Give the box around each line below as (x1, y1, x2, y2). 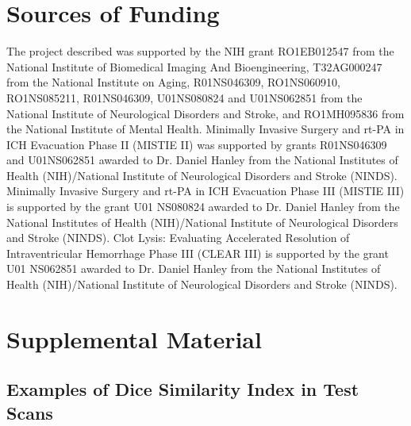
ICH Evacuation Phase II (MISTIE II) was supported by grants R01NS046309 (6, 136, 387, 152)
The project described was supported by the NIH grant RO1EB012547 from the (6, 43, 394, 59)
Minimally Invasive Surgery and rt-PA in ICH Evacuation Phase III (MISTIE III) (6, 182, 405, 199)
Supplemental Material (6, 322, 262, 355)
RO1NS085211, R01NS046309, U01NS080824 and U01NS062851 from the (6, 89, 363, 106)
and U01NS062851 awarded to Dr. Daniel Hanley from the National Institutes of (6, 152, 398, 168)
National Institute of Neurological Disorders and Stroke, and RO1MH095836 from (6, 105, 405, 121)
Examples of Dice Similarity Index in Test (6, 377, 359, 401)
